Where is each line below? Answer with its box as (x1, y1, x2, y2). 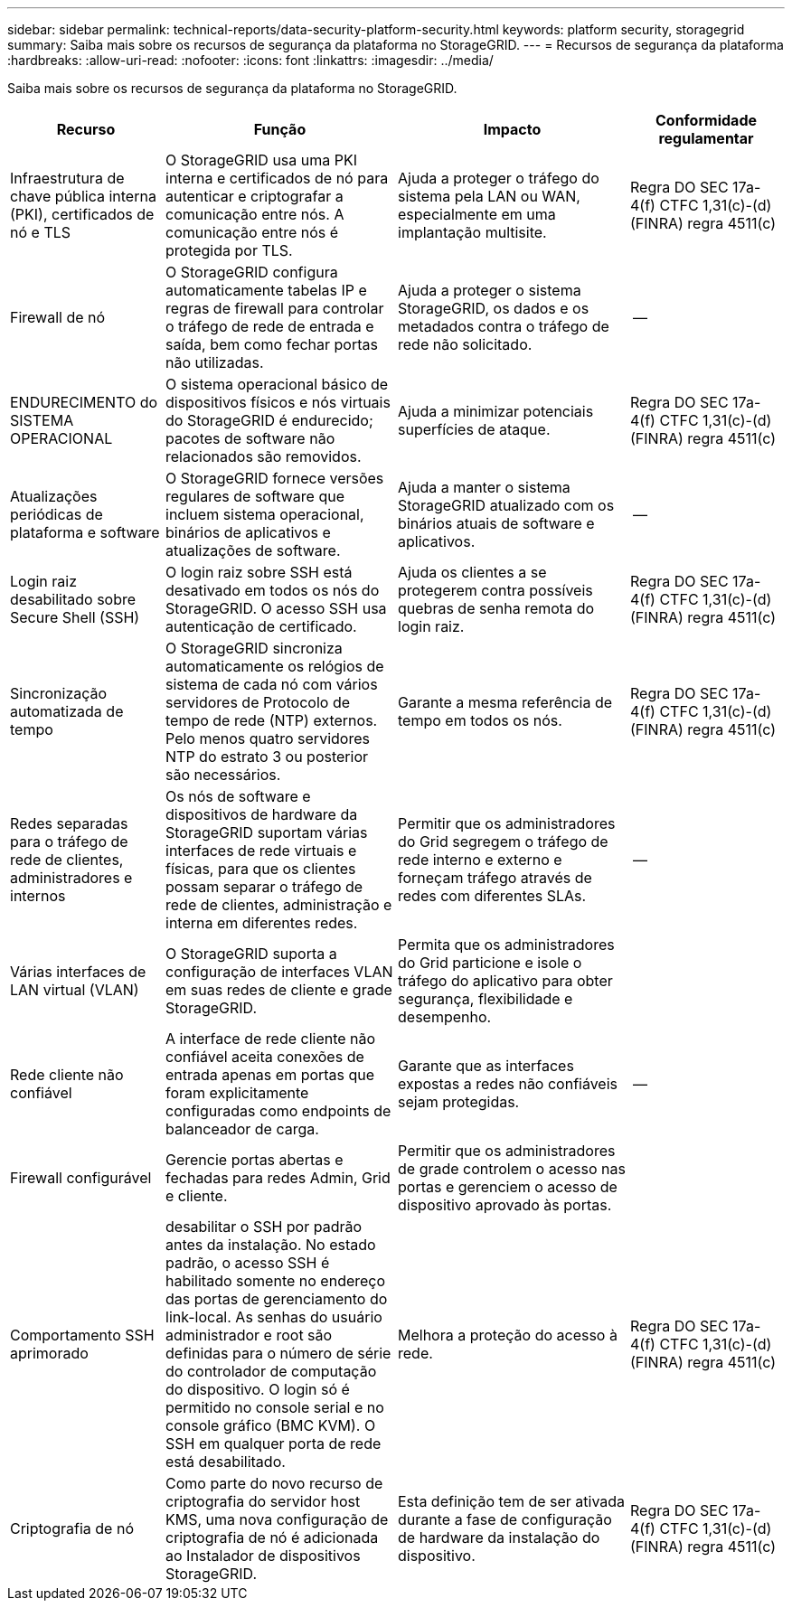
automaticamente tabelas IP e (165, 281, 367, 299)
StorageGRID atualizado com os (398, 496, 615, 514)
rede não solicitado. (398, 335, 533, 353)
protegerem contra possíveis (398, 581, 593, 599)
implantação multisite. (398, 223, 547, 241)
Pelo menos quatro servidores (165, 729, 370, 748)
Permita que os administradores (398, 936, 615, 954)
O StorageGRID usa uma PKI (165, 151, 358, 169)
